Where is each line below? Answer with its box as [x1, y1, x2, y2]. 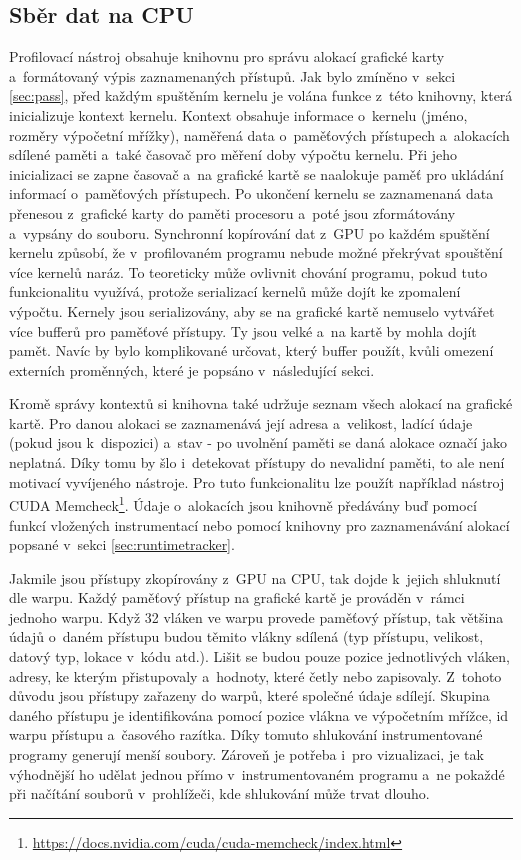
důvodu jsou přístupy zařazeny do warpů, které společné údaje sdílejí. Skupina [9, 685, 490, 706]
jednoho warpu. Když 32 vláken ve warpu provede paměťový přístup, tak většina [9, 606, 504, 627]
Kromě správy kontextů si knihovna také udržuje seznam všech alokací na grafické [9, 393, 513, 414]
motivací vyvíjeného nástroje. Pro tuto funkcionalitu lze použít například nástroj [9, 471, 505, 492]
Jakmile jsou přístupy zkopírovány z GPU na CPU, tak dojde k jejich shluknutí [9, 567, 501, 588]
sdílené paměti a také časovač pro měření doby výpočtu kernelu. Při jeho [9, 144, 458, 165]
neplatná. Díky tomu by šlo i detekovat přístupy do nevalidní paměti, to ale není [9, 452, 505, 473]
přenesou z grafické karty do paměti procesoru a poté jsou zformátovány [9, 202, 456, 223]
